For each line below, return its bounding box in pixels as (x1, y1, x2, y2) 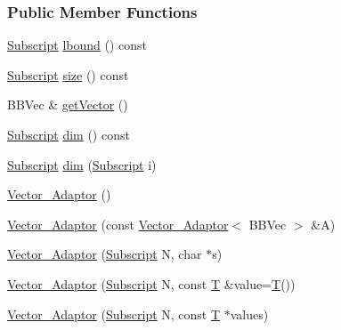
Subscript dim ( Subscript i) (7, 155, 157, 173)
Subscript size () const (7, 65, 129, 84)
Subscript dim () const (7, 125, 130, 143)
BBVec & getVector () (7, 95, 128, 114)
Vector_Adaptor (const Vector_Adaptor (7, 214, 229, 233)
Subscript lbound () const (7, 36, 147, 54)
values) (230, 304, 269, 323)
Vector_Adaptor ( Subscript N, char (7, 245, 202, 263)
